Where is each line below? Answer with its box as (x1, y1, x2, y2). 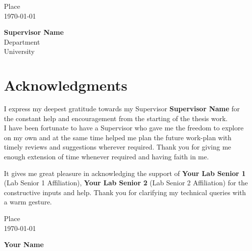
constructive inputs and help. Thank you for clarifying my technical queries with (4, 187, 246, 197)
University (4, 46, 35, 56)
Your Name (4, 239, 44, 250)
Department (4, 36, 40, 47)
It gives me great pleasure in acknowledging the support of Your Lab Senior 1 (4, 168, 246, 178)
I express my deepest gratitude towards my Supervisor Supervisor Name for (4, 103, 240, 114)
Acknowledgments (4, 75, 127, 95)
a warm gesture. (4, 197, 52, 207)
